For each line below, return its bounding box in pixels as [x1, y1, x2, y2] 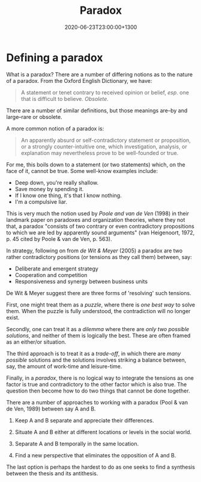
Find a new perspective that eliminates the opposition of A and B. [14, 451, 176, 459]
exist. [6, 314, 20, 321]
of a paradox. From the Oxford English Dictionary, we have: [6, 77, 152, 84]
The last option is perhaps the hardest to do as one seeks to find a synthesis [6, 463, 195, 471]
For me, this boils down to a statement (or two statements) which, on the [6, 160, 185, 168]
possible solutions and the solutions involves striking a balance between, [6, 356, 187, 364]
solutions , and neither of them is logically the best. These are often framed [6, 332, 191, 339]
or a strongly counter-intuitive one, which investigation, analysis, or [20, 142, 187, 150]
